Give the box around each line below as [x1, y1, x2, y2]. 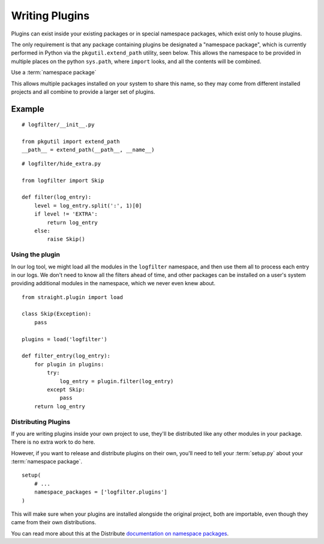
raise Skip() [47, 236, 85, 243]
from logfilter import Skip [22, 177, 104, 184]
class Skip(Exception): [22, 310, 92, 318]
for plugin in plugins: [34, 361, 104, 367]
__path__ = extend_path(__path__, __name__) [22, 147, 155, 153]
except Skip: [47, 386, 85, 393]
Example [11, 104, 44, 114]
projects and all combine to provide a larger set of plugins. [11, 88, 155, 95]
